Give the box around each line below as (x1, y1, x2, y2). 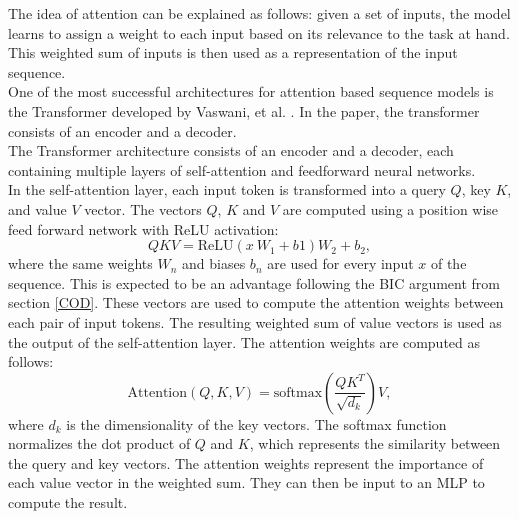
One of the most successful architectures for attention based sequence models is (8, 81, 494, 102)
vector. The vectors (84, 198, 202, 219)
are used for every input (267, 253, 414, 274)
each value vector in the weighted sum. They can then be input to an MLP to (8, 472, 485, 493)
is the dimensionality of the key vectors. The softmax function (66, 413, 447, 434)
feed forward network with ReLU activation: (8, 218, 279, 239)
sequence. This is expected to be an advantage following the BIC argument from (8, 272, 501, 293)
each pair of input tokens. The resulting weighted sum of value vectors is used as (8, 311, 502, 332)
